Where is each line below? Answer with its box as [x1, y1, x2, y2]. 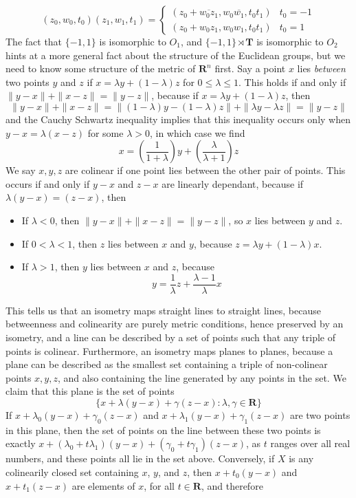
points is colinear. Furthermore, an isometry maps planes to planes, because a [5, 343, 333, 358]
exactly [5, 436, 36, 451]
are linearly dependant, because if [162, 176, 304, 191]
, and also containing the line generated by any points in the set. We [57, 370, 346, 385]
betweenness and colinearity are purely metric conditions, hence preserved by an [5, 316, 344, 331]
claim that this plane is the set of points [5, 384, 175, 398]
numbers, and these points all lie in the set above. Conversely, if [5, 451, 275, 466]
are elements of [71, 478, 135, 492]
